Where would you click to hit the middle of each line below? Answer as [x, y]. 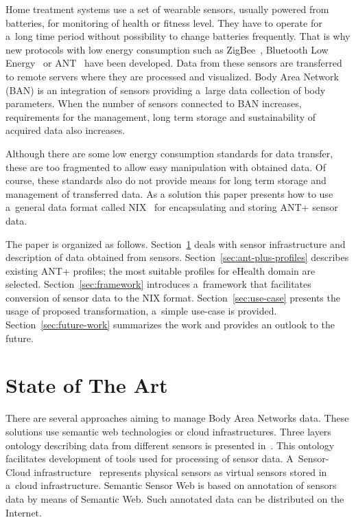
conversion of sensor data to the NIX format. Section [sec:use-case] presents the [173, 297]
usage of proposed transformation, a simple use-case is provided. [141, 311]
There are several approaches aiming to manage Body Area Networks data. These [177, 418]
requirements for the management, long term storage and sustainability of [161, 116]
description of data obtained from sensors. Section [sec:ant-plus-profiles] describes [177, 257]
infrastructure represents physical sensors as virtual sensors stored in [180, 472]
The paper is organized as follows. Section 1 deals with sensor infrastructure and [176, 243]
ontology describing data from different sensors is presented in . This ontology [170, 445]
